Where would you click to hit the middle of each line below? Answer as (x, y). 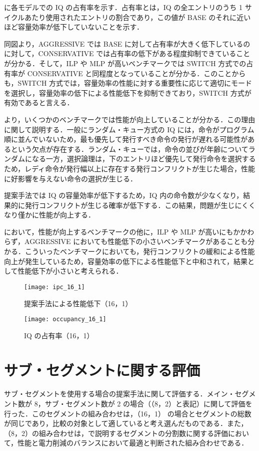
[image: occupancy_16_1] (65, 319)
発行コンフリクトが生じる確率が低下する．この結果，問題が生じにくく (140, 205)
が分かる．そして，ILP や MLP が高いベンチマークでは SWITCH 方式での (125, 63)
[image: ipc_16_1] (54, 287)
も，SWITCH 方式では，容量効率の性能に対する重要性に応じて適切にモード (128, 83)
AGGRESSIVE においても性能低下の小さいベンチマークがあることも (136, 241)
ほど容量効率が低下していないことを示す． (74, 27)
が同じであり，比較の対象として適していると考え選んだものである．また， (126, 423)
